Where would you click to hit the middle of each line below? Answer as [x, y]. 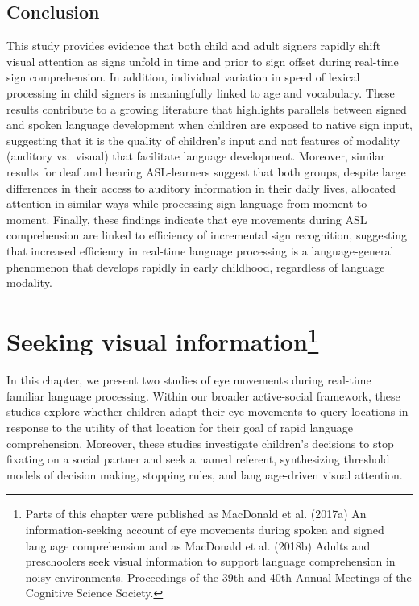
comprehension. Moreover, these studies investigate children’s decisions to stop [200, 443]
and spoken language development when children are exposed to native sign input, [209, 125]
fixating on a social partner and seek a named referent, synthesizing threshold [198, 459]
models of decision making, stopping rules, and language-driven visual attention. [205, 474]
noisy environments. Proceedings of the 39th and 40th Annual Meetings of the [218, 577]
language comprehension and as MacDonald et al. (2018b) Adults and [198, 545]
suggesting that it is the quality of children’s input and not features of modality [203, 140]
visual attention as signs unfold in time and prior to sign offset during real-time [203, 61]
